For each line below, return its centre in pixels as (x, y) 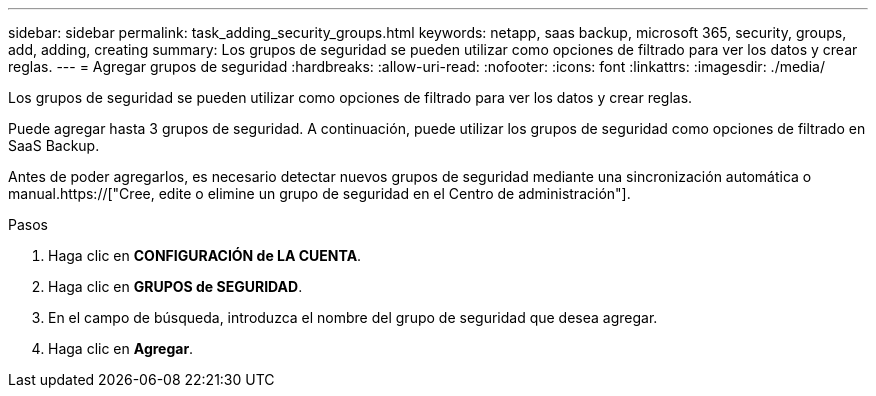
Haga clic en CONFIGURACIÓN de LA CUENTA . (205, 255)
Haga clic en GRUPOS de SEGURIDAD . (175, 286)
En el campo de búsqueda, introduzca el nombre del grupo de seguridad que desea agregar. (353, 317)
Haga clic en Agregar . (121, 348)
